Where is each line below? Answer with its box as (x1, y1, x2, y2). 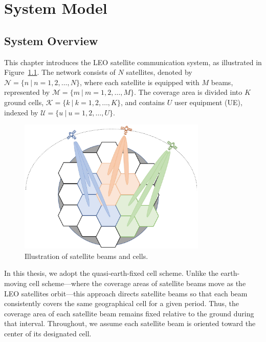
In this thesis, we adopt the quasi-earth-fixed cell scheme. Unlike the (4, 268, 218, 278)
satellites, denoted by (126, 67, 192, 77)
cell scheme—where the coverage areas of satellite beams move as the (29, 278, 246, 289)
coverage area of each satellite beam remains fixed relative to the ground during (4, 308, 254, 318)
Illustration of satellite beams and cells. (25, 250, 148, 261)
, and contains (120, 96, 165, 107)
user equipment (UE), (174, 96, 242, 107)
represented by (4, 87, 50, 97)
